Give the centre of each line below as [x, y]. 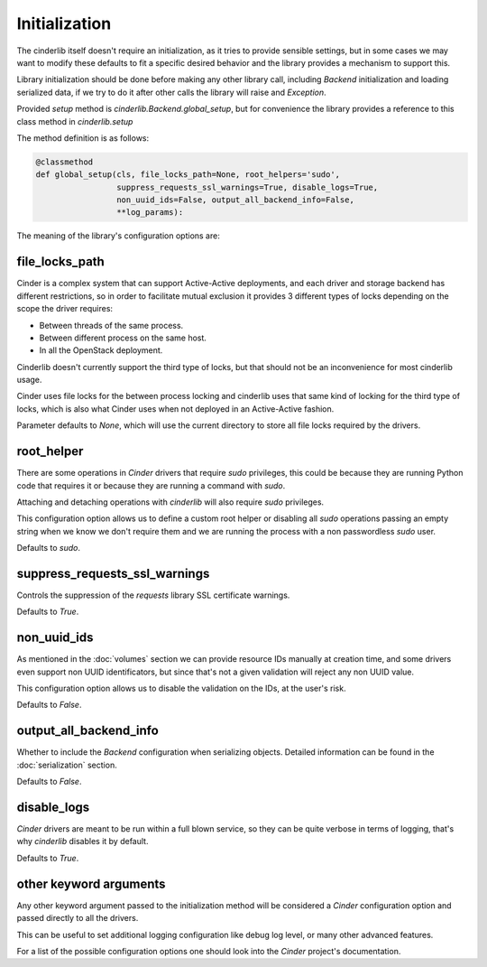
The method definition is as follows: [83, 138]
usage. [29, 380]
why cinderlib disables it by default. [83, 841]
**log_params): [150, 213]
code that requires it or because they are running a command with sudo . [151, 485]
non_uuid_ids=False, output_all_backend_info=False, [235, 200]
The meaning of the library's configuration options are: [118, 236]
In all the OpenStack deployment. [101, 350]
